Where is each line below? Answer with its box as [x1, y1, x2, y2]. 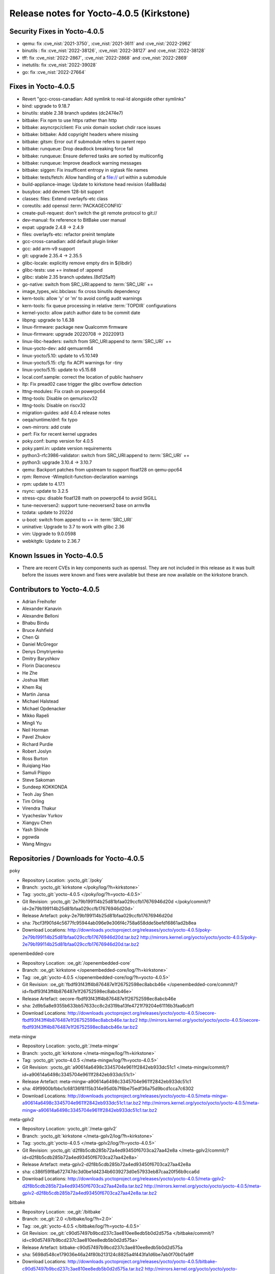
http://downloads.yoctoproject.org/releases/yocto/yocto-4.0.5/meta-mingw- [67, 1093, 229, 1099]
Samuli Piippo [22, 769, 51, 776]
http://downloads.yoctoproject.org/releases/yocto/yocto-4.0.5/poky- [67, 927, 212, 933]
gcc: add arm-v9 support [22, 245, 75, 252]
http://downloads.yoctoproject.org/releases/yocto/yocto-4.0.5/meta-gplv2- [67, 1176, 226, 1182]
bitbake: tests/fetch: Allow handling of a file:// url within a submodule [22, 174, 167, 180]
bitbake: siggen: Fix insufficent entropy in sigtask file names [22, 167, 148, 173]
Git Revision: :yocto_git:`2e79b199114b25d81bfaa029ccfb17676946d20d [22, 898, 174, 905]
